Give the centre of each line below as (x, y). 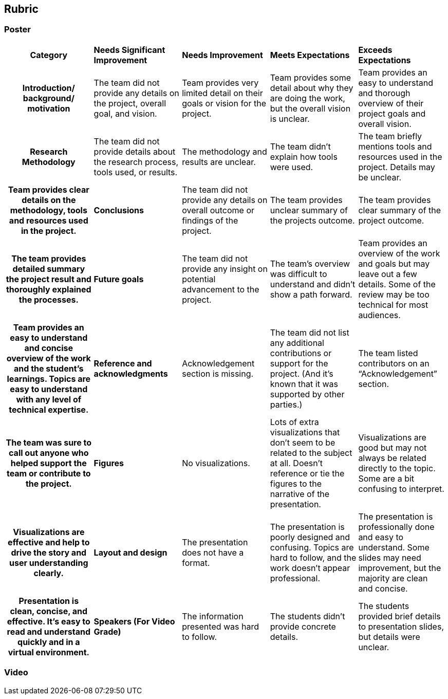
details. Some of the (397, 284)
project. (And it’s (302, 373)
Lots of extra (294, 422)
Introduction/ (49, 88)
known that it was (304, 384)
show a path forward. (311, 294)
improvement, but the (400, 568)
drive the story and (49, 552)
